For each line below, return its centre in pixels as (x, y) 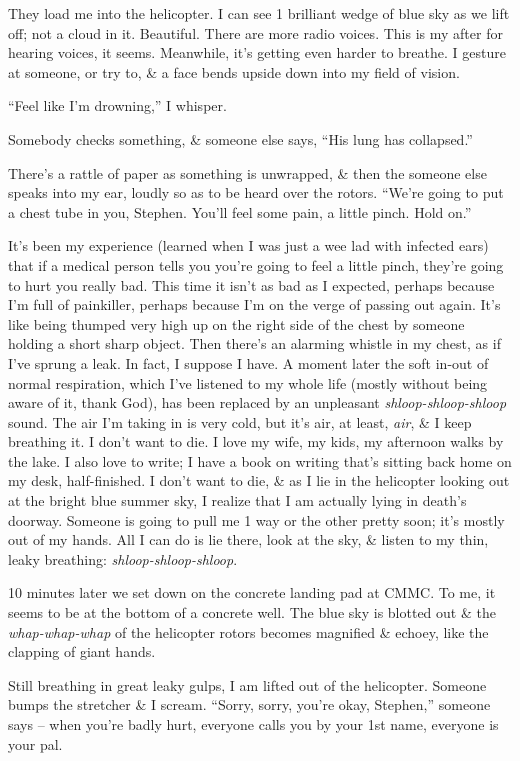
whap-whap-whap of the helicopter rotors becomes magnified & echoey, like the (248, 631)
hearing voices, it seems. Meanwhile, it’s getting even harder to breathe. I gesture (257, 52)
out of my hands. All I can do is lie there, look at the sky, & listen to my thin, (248, 539)
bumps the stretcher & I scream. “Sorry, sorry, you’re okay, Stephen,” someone (249, 704)
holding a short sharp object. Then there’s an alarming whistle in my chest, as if (254, 343)
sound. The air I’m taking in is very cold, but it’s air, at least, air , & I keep (240, 421)
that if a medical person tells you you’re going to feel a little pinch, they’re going (256, 264)
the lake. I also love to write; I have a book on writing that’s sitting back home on (260, 460)
